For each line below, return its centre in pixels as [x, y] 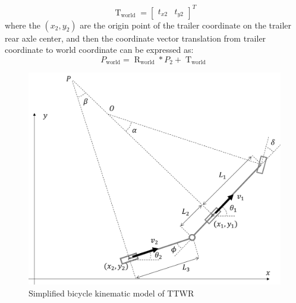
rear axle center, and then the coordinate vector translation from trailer [136, 38]
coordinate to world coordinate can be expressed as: [99, 50]
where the [23, 25]
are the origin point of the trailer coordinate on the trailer [185, 25]
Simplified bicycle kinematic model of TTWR [111, 293]
